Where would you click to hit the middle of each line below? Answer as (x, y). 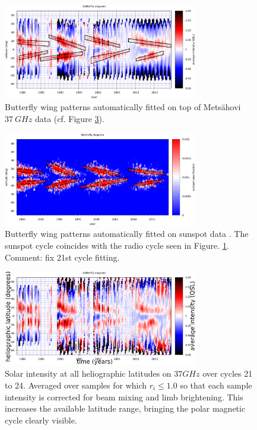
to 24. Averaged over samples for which (76, 385)
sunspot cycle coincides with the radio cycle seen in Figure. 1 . (117, 245)
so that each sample (216, 385)
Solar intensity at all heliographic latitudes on (88, 373)
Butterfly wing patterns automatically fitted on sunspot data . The (127, 234)
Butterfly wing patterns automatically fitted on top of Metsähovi (123, 107)
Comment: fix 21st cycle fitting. (62, 257)
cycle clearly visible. (41, 420)
